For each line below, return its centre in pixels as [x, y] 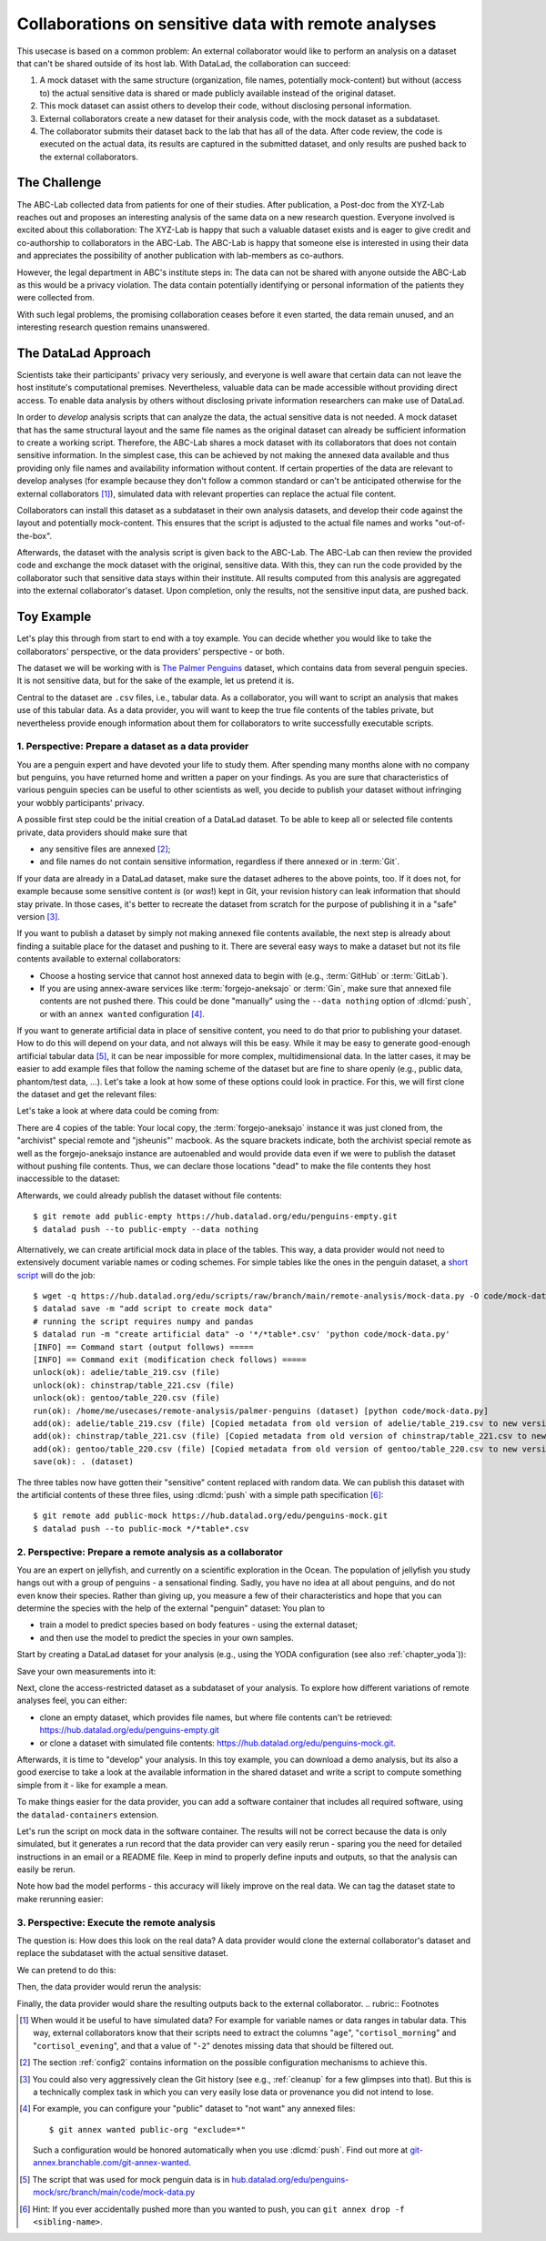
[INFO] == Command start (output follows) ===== [143, 1347]
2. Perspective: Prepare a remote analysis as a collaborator [150, 1552]
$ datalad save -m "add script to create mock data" [153, 1309]
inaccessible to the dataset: [68, 1178]
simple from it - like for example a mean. [92, 1785]
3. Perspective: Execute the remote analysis [116, 1922]
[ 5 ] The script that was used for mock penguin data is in [125, 2179]
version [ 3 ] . [39, 916]
